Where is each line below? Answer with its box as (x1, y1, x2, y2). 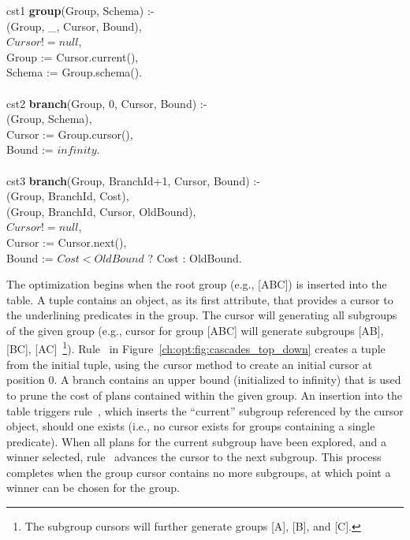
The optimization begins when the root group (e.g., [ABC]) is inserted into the (6, 276, 387, 292)
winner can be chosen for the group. (6, 479, 180, 496)
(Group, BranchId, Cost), (6, 188, 129, 204)
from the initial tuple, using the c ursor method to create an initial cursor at (6, 356, 373, 372)
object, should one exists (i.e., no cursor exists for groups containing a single (6, 418, 375, 434)
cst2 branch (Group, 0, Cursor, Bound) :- (6, 95, 207, 111)
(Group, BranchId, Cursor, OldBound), (6, 203, 196, 219)
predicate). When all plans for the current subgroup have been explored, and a (6, 433, 386, 449)
